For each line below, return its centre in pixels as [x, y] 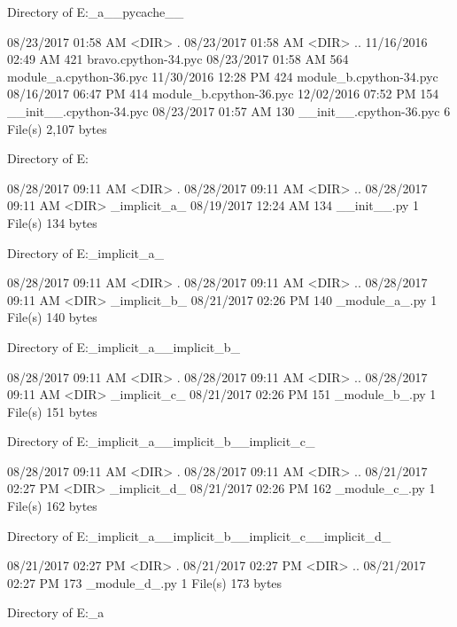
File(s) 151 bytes [52, 411]
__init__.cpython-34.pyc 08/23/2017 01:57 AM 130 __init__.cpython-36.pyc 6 [229, 110]
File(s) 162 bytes [52, 506]
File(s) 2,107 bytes [57, 128]
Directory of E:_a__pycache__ [96, 12]
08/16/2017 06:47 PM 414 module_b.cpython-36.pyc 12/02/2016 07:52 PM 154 [223, 94]
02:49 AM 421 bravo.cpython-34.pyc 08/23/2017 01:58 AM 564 [178, 59]
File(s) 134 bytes [52, 222]
